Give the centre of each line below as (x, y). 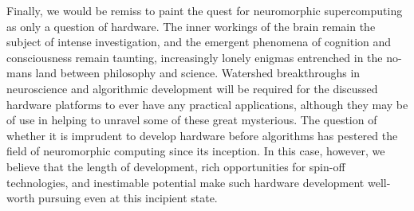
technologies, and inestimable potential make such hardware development (185, 182)
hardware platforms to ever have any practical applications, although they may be (207, 104)
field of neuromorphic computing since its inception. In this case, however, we (196, 151)
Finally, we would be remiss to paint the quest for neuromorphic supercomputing (205, 10)
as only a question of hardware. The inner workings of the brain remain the (191, 26)
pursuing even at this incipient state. (128, 198)
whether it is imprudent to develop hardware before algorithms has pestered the (202, 135)
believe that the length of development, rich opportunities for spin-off (176, 166)
